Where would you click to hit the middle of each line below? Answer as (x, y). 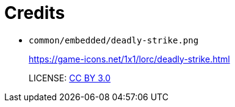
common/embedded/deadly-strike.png (114, 40)
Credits (35, 13)
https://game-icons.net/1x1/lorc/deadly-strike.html (129, 59)
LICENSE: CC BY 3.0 (70, 78)
